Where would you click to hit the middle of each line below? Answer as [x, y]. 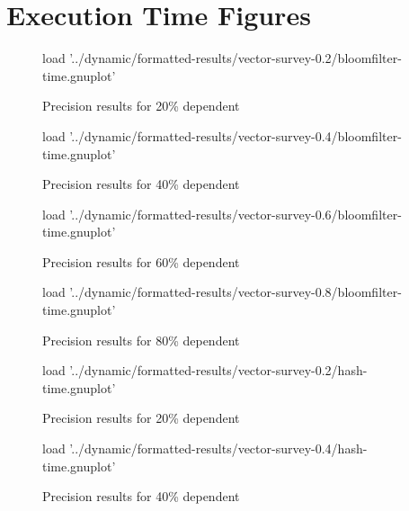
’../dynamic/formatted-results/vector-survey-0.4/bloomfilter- [236, 135]
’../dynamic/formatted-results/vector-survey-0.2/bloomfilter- [236, 58]
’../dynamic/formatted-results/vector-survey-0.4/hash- [218, 448]
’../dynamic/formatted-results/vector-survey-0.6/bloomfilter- [236, 214]
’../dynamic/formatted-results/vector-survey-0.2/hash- [218, 370]
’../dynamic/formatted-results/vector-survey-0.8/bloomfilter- [236, 292]
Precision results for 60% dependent [141, 261]
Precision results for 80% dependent [141, 340]
